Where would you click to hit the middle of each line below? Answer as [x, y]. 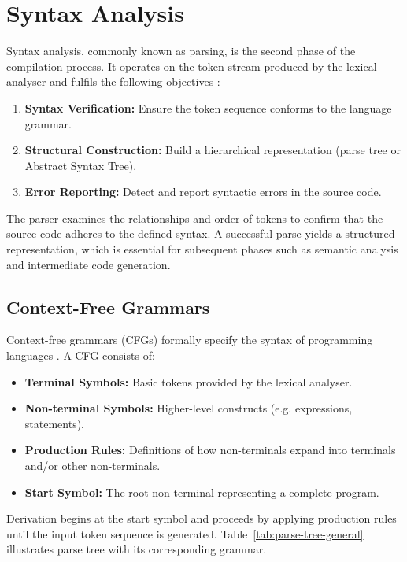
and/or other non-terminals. [92, 466]
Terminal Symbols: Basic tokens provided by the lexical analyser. [189, 381]
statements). [54, 423]
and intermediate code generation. [89, 264]
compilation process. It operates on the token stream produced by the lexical [192, 66]
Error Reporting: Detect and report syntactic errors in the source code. [203, 192]
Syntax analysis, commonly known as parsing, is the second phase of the [181, 51]
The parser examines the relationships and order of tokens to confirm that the [195, 218]
